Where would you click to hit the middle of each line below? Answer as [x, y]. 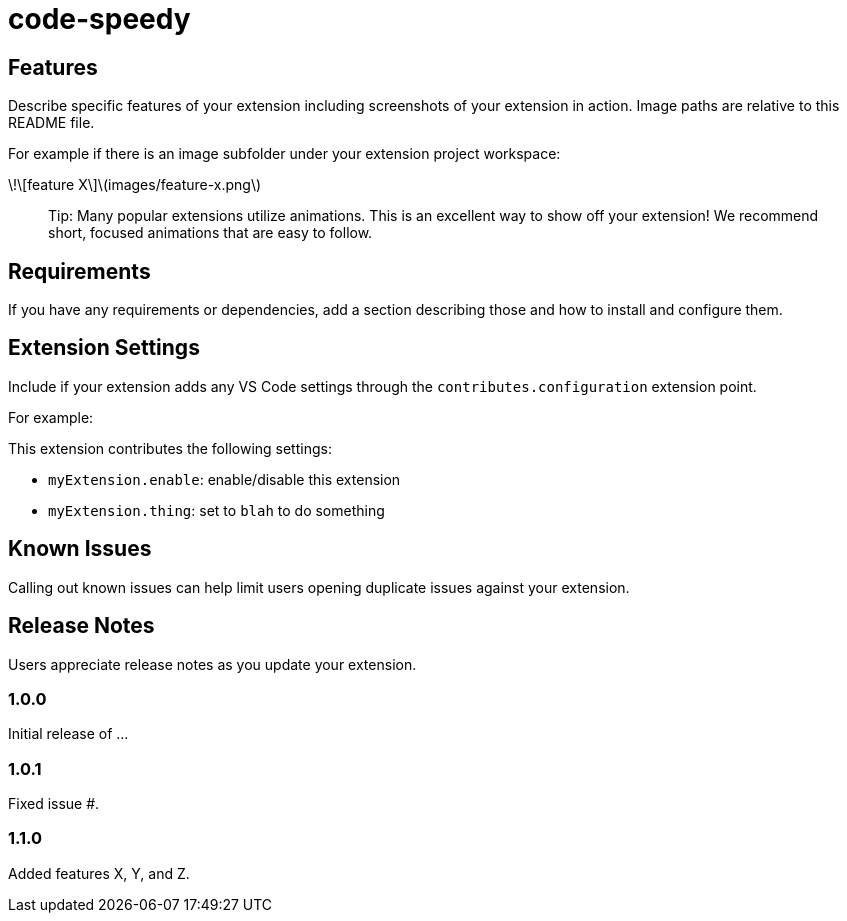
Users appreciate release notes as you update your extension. [212, 664]
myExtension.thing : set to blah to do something [216, 510]
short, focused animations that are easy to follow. [210, 233]
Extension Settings [104, 348]
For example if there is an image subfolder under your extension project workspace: [284, 154]
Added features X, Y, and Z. [99, 873]
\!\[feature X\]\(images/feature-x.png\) [135, 185]
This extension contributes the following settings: [170, 448]
